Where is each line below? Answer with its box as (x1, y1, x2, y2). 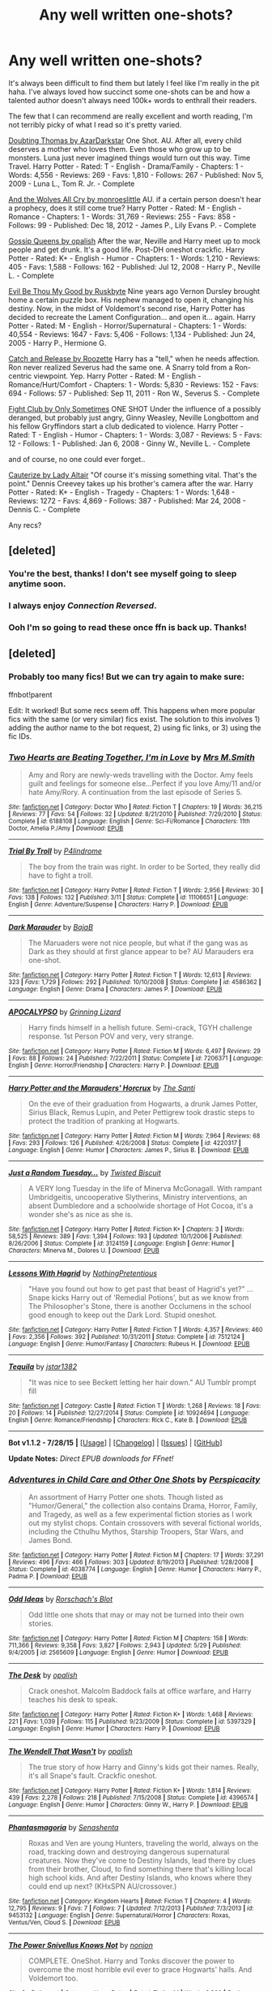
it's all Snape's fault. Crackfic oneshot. (28, 1771, 158, 1781)
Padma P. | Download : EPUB (8, 1573, 87, 1581)
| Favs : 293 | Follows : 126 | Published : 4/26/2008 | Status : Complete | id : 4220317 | (8, 1139, 241, 1147)
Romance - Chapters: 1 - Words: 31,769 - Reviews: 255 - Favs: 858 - (8, 211, 236, 221)
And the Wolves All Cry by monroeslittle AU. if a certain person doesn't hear (8, 194, 261, 204)
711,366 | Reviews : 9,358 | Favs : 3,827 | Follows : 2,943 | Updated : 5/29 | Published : (8, 1642, 242, 1650)
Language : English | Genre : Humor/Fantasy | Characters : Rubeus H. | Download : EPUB (8, 1340, 250, 1349)
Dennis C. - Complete (8, 504, 81, 514)
